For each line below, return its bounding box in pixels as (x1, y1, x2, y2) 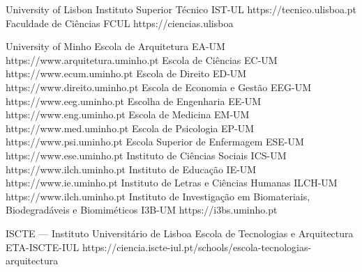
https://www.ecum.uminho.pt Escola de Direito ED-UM (6, 66, 247, 81)
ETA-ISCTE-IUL (6, 239, 80, 254)
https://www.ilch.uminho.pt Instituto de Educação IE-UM (6, 161, 257, 176)
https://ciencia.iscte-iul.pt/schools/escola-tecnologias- (82, 239, 312, 254)
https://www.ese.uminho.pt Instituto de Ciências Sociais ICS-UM (6, 147, 287, 162)
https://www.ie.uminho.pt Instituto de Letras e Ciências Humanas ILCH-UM (6, 175, 338, 190)
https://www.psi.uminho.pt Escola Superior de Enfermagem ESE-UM (6, 134, 304, 149)
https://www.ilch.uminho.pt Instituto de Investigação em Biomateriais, (6, 189, 310, 203)
